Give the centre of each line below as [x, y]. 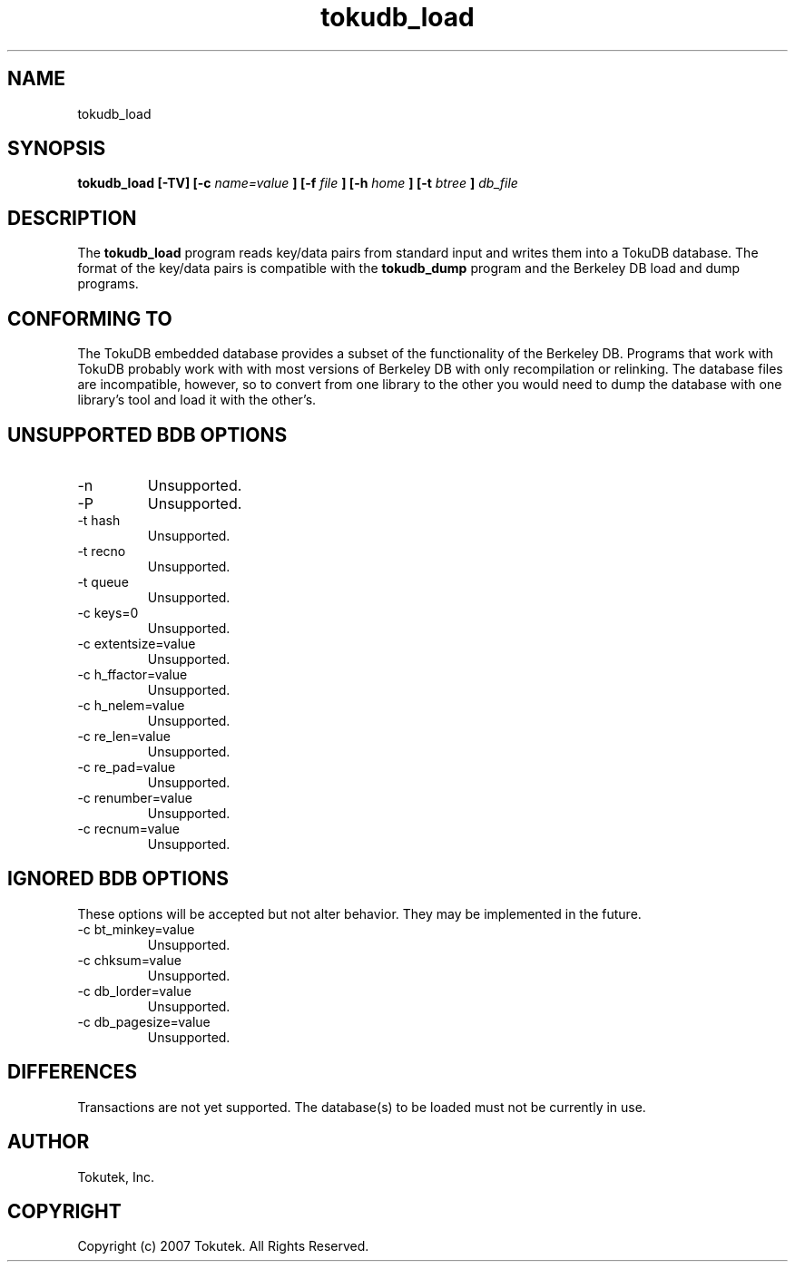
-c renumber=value [135, 797]
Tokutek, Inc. [116, 1176]
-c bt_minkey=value [136, 929]
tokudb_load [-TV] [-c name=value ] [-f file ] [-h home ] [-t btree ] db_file [298, 183]
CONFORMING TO [90, 318]
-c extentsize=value [137, 643]
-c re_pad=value [127, 766]
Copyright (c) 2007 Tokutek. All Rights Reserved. [223, 1246]
